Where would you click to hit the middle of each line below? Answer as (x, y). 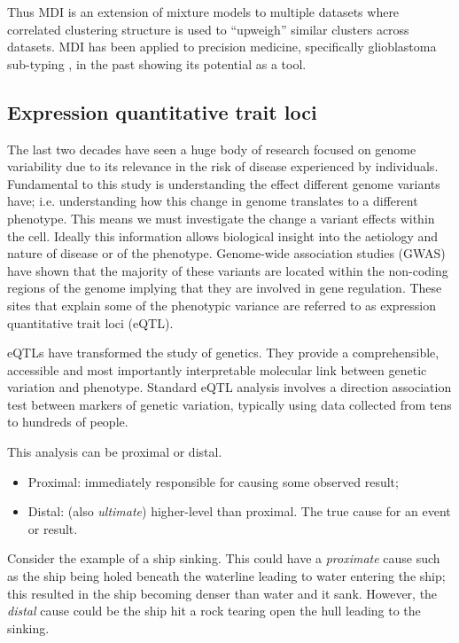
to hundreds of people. (68, 422)
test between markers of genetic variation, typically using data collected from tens (229, 404)
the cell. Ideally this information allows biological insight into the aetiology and (223, 235)
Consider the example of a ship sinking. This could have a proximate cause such (224, 558)
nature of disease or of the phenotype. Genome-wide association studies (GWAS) (226, 253)
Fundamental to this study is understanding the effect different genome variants (224, 183)
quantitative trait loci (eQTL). (90, 322)
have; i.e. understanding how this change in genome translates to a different (213, 201)
